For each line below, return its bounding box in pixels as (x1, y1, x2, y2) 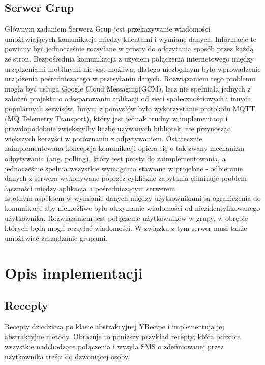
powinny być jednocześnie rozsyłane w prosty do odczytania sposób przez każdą (5, 43, 254, 54)
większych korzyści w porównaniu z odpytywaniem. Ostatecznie (5, 133, 202, 143)
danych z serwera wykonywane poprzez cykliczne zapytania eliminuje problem (5, 173, 247, 184)
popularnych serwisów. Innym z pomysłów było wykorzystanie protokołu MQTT (5, 103, 255, 113)
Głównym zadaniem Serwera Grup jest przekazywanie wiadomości (5, 23, 211, 34)
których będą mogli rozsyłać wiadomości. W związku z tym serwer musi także (5, 223, 247, 233)
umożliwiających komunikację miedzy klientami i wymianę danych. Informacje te (5, 33, 257, 44)
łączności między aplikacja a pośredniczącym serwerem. (5, 182, 178, 193)
